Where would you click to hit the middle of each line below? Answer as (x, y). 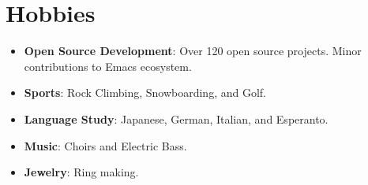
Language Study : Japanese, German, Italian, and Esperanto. (176, 118)
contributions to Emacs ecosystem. (108, 66)
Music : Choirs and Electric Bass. (105, 145)
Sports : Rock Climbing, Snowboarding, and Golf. (145, 92)
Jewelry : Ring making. (81, 172)
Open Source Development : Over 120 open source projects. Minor (193, 51)
